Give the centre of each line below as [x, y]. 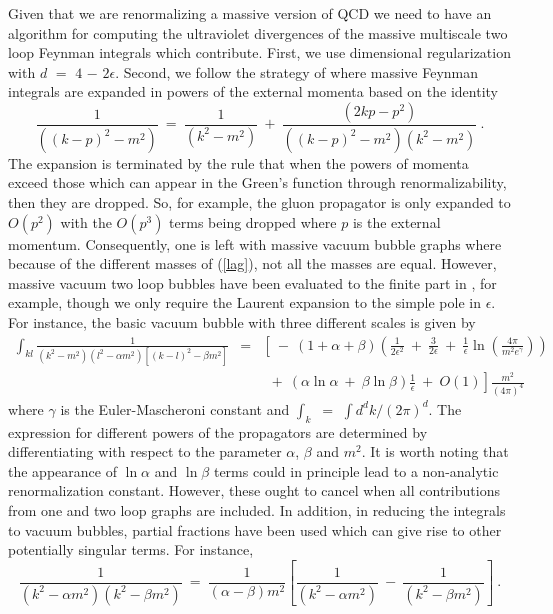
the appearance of [62, 470]
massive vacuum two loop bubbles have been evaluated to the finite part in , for [252, 282]
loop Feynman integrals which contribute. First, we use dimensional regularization [259, 52]
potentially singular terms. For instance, [131, 549]
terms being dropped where [253, 221]
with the [86, 221]
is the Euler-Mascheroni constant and [175, 408]
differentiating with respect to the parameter [145, 451]
